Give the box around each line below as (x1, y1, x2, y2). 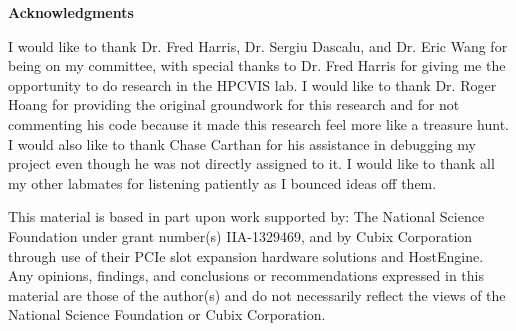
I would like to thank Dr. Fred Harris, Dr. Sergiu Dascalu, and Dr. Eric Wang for (8, 35, 508, 56)
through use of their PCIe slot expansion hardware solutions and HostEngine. (8, 245, 484, 266)
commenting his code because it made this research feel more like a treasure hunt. (8, 113, 510, 134)
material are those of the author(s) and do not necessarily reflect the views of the (8, 284, 506, 305)
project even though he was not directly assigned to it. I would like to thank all (8, 153, 495, 174)
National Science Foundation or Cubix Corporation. (8, 304, 326, 325)
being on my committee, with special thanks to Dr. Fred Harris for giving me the (8, 55, 506, 76)
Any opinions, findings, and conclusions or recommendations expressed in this (8, 265, 484, 286)
